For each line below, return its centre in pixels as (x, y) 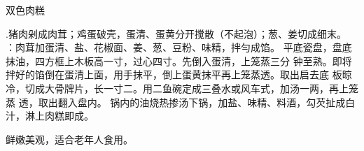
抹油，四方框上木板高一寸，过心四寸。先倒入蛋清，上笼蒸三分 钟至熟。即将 (179, 60)
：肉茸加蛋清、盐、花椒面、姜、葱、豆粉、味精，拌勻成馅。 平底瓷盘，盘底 (179, 47)
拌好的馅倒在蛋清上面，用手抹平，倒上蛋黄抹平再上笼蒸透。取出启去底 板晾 (179, 74)
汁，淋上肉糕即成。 (50, 116)
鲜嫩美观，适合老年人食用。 (69, 139)
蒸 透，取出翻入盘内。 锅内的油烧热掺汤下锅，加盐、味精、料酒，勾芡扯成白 (181, 102)
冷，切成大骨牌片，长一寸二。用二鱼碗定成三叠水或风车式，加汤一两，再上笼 (182, 88)
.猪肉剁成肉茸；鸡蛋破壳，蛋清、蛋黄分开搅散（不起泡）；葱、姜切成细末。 (176, 33)
